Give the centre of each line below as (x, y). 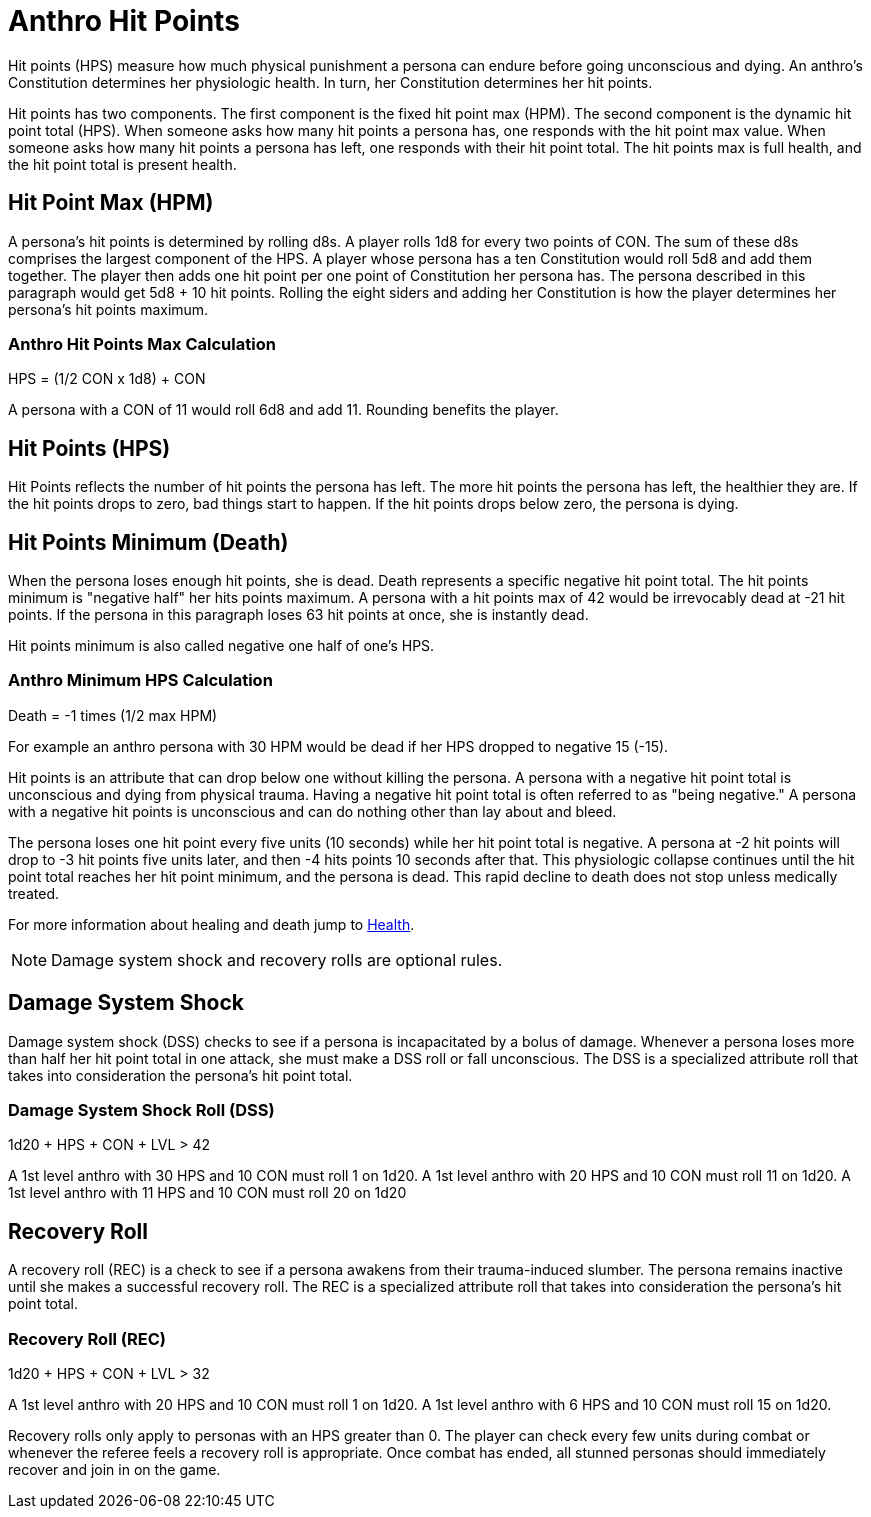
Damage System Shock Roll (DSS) (141, 1110)
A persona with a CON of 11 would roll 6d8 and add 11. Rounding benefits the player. (283, 410)
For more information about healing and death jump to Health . (211, 924)
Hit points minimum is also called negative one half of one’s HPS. (221, 646)
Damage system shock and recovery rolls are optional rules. (277, 959)
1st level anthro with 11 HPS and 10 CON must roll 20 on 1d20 (207, 1193)
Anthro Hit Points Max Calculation (142, 343)
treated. (33, 893)
